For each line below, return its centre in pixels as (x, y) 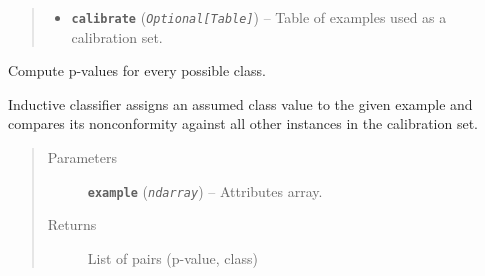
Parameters (82, 157)
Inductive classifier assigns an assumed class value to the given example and (240, 103)
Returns (72, 224)
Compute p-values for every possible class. (137, 70)
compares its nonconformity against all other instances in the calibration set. (243, 123)
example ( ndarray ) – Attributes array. (205, 190)
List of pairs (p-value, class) (172, 257)
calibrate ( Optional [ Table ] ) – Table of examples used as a (259, 17)
